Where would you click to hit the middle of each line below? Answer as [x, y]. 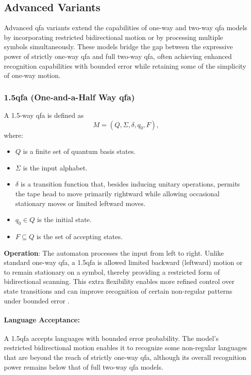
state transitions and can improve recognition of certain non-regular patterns [118, 291]
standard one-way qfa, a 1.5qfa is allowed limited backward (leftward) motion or [123, 262]
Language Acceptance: [42, 319]
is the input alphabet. [55, 167]
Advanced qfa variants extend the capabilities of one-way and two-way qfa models [126, 28]
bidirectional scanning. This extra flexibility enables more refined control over [119, 281]
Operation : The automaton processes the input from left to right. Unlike [114, 253]
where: [14, 135]
